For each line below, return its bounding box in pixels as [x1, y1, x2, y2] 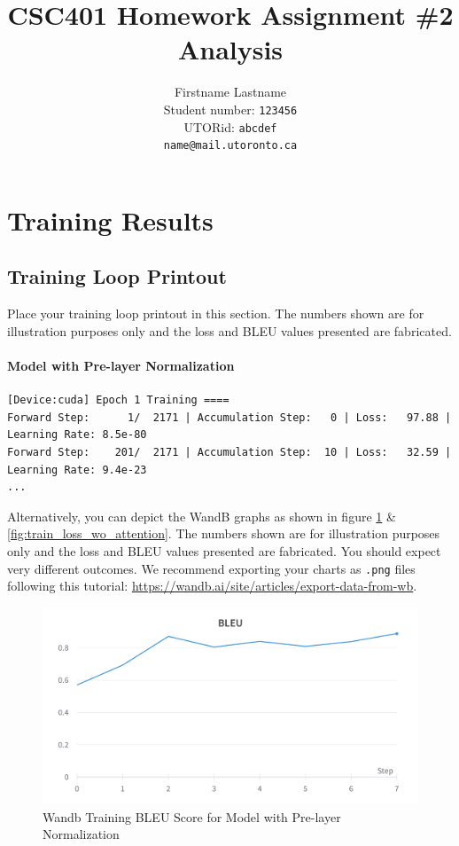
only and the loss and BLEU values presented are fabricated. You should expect [7, 542, 441, 560]
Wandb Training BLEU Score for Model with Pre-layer [43, 807, 341, 826]
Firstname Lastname [174, 82, 287, 101]
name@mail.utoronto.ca [163, 139, 298, 153]
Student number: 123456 [163, 99, 298, 118]
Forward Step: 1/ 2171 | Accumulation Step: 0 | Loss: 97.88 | [7, 411, 452, 424]
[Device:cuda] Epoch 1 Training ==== [7, 394, 229, 407]
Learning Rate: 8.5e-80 [7, 428, 147, 442]
